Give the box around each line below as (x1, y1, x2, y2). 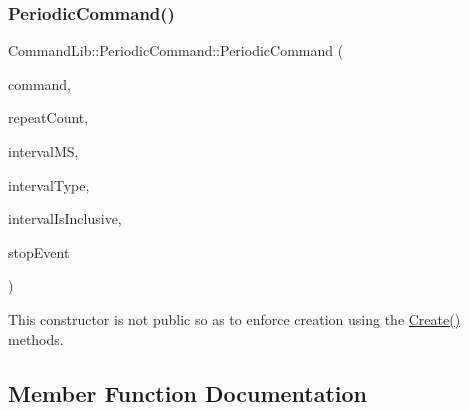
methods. (8, 328, 64, 349)
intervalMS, (8, 141, 79, 161)
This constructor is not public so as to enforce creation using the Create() (8, 308, 461, 329)
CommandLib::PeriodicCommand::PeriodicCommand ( (8, 40, 344, 61)
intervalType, (8, 174, 90, 195)
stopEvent (8, 241, 70, 262)
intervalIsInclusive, (8, 208, 122, 229)
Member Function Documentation (8, 377, 368, 408)
